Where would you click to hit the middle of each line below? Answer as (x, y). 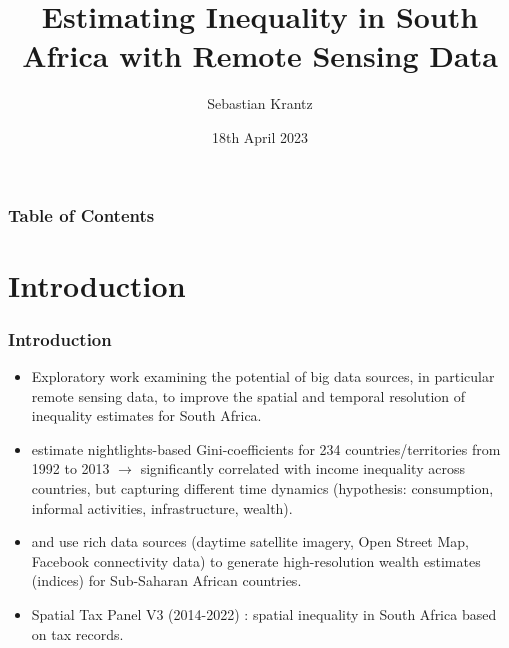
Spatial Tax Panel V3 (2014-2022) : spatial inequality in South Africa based (264, 613)
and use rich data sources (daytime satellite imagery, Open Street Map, (250, 541)
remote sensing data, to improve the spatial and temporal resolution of (248, 395)
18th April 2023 (260, 136)
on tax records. (77, 633)
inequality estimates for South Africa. (146, 415)
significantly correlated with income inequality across (302, 468)
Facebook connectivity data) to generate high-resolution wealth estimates (256, 560)
